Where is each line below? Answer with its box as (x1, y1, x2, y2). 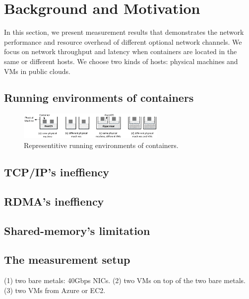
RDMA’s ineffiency (4, 193, 104, 209)
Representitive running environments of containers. (24, 140, 179, 150)
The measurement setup (4, 252, 130, 267)
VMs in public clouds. (4, 66, 70, 76)
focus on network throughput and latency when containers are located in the (4, 46, 237, 57)
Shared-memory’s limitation (4, 223, 150, 238)
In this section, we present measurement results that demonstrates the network (4, 27, 244, 37)
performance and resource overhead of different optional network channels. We (4, 36, 242, 47)
